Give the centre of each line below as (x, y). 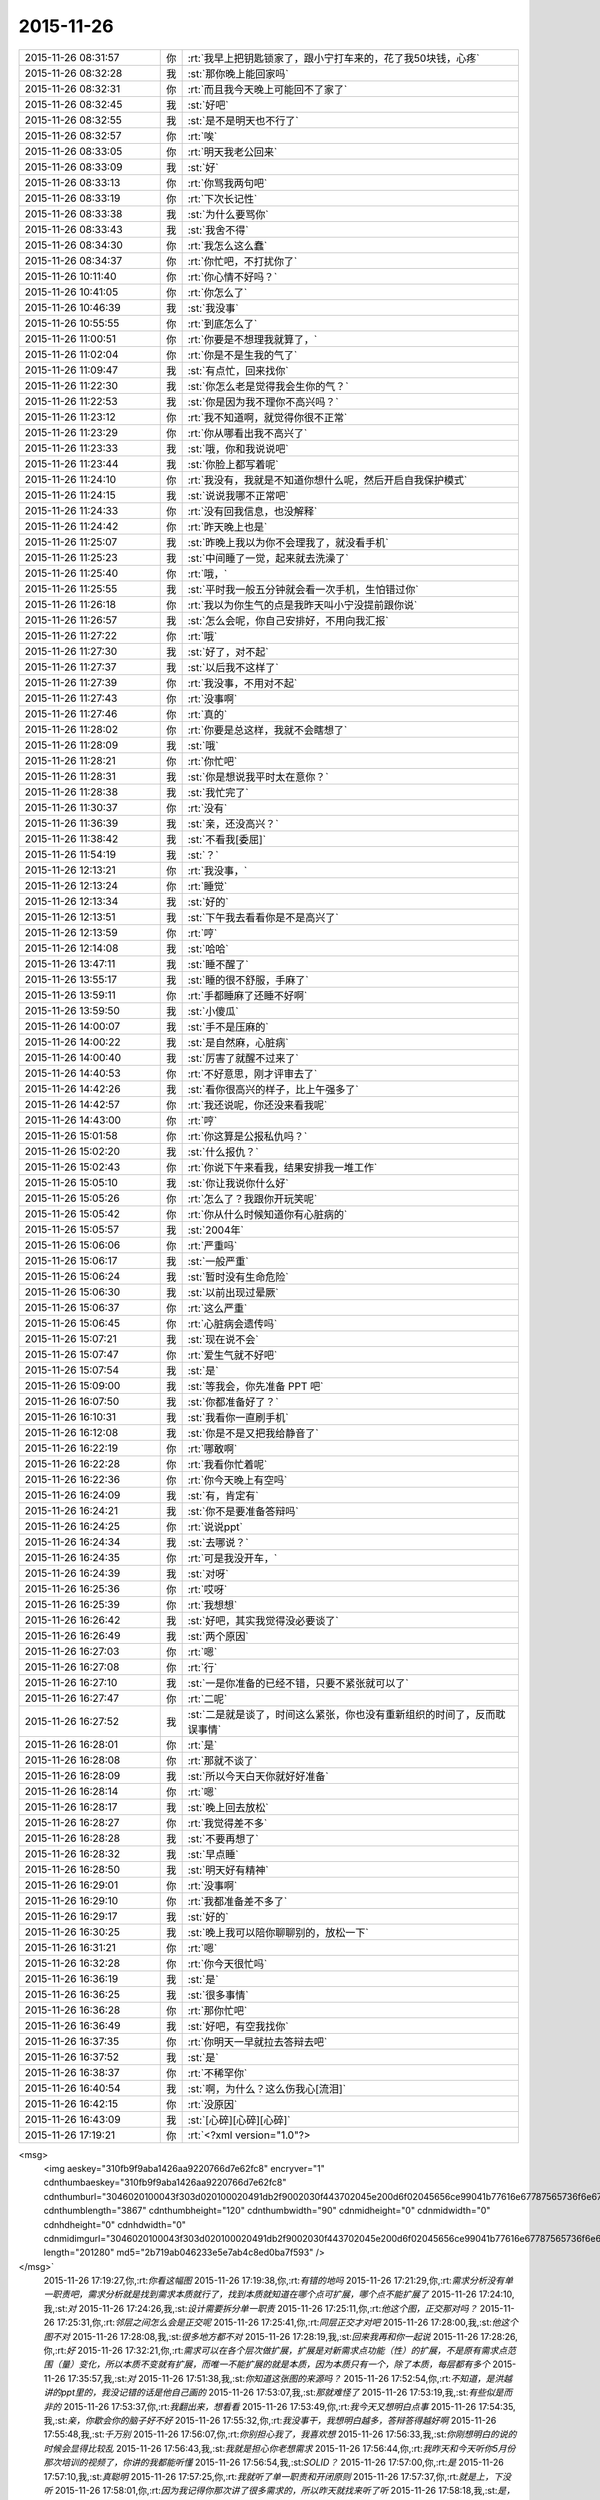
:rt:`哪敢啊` (212, 1448)
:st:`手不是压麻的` (228, 1027)
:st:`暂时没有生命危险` (238, 1277)
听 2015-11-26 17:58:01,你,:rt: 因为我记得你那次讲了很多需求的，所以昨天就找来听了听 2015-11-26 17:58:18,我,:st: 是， (279, 2490)
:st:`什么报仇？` (223, 1152)
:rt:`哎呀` (207, 1589)
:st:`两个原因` (218, 1636)
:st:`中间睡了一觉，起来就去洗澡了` (268, 558)
